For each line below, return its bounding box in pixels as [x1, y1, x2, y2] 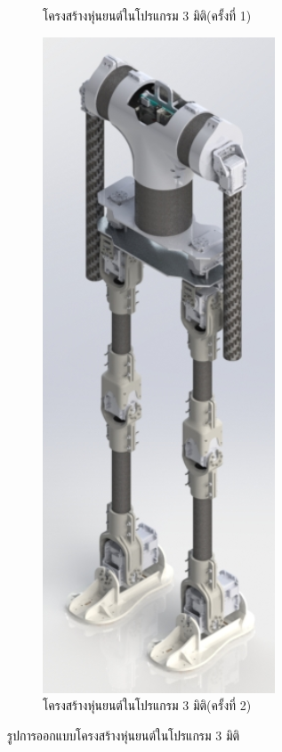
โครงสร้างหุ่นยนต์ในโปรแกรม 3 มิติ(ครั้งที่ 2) [43, 696, 252, 715]
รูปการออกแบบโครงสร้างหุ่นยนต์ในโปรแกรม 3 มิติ [7, 725, 240, 744]
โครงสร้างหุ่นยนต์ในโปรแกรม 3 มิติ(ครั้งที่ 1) [43, 6, 252, 24]
